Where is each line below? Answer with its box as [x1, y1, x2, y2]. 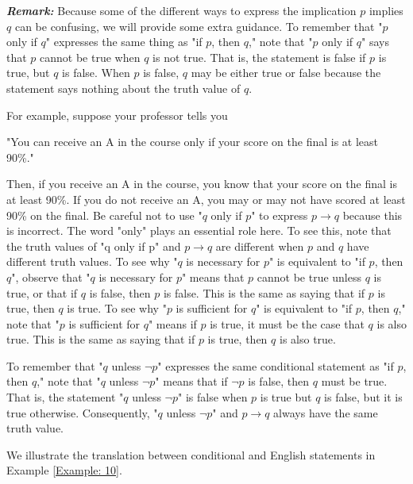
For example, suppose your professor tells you [6, 106, 228, 123]
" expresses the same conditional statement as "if [157, 357, 394, 374]
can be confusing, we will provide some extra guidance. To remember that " [14, 17, 383, 34]
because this [342, 206, 403, 223]
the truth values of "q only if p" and [6, 237, 181, 254]
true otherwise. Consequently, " [6, 404, 158, 421]
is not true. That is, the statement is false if [152, 48, 366, 65]
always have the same [273, 404, 378, 421]
